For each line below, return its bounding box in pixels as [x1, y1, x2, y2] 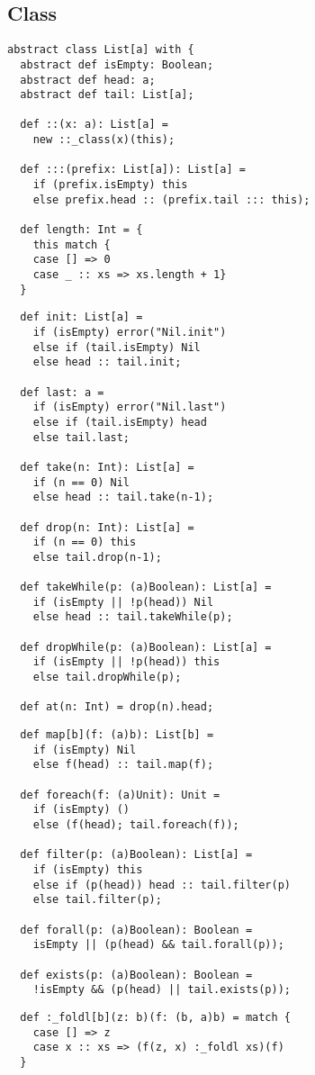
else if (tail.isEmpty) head [32, 415, 207, 429]
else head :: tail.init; [32, 356, 182, 369]
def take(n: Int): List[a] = [20, 460, 194, 474]
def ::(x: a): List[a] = [20, 118, 168, 131]
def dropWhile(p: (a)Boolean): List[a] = [20, 640, 272, 654]
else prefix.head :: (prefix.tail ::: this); [32, 193, 310, 206]
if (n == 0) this [32, 536, 137, 549]
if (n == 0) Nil [32, 475, 130, 489]
